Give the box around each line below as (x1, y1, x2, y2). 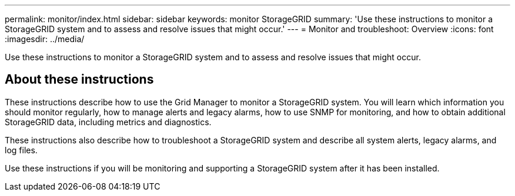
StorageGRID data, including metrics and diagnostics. (5, 116, 212, 127)
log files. (5, 145, 38, 155)
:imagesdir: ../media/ (5, 34, 85, 44)
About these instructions (5, 72, 154, 87)
